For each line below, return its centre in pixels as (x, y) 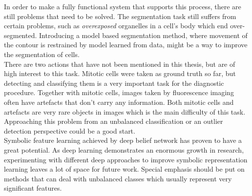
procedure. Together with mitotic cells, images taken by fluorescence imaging (119, 92)
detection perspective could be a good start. (70, 130)
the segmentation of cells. (42, 54)
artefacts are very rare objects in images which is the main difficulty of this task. (125, 111)
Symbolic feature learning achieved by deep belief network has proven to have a (123, 140)
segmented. (21, 35)
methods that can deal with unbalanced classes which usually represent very (118, 178)
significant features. (33, 188)
